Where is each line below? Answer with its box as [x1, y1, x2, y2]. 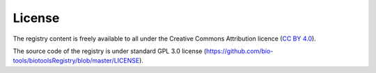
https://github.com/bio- [205, 47, 274, 55]
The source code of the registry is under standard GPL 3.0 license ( [13, 47, 207, 55]
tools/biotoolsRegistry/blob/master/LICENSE [13, 56, 140, 65]
